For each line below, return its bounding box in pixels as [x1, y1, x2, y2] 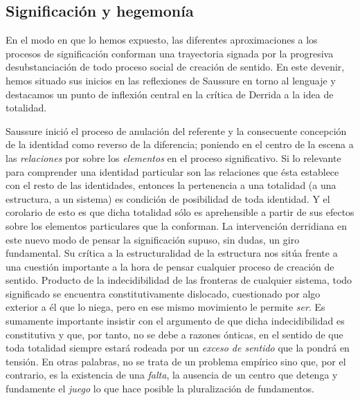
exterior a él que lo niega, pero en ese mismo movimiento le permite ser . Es [6, 300, 325, 314]
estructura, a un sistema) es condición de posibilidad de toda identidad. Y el [6, 191, 330, 206]
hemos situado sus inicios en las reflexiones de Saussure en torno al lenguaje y [6, 73, 336, 87]
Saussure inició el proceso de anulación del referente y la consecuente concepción [6, 123, 347, 138]
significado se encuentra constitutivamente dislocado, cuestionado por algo [6, 286, 321, 300]
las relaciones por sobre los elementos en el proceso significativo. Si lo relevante [6, 150, 341, 165]
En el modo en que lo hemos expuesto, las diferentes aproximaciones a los [6, 33, 318, 47]
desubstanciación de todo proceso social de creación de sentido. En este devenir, [6, 60, 345, 74]
